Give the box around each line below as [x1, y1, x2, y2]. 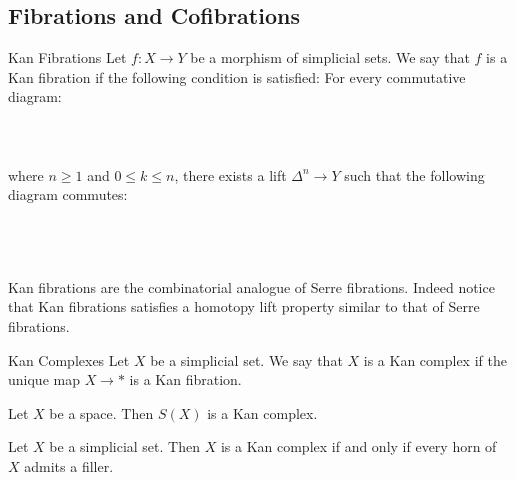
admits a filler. [24, 455, 114, 476]
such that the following [344, 164, 485, 185]
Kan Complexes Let [8, 349, 130, 370]
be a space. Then [49, 402, 154, 423]
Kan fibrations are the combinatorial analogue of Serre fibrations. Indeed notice [8, 276, 495, 297]
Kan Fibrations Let [8, 47, 127, 68]
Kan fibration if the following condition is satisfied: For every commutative [8, 66, 466, 87]
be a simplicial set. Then [49, 436, 200, 457]
